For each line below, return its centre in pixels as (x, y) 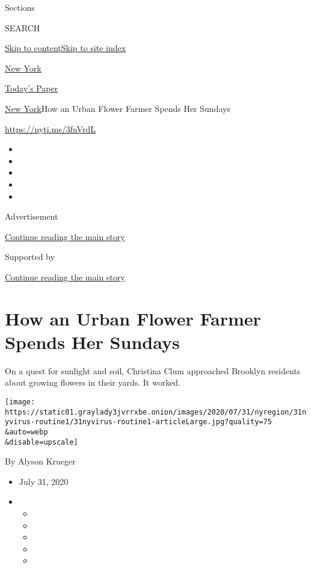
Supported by (30, 257)
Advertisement (32, 216)
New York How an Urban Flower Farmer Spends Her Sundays (118, 108)
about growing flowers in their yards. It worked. (93, 382)
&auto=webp (26, 432)
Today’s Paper (32, 88)
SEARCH (23, 27)
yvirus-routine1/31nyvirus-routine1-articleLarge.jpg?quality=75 (138, 422)
